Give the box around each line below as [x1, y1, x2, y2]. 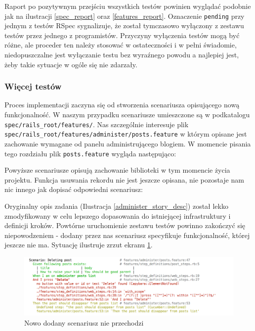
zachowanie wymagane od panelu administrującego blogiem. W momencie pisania [4, 138, 251, 148]
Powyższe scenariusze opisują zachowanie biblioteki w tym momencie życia [4, 165, 230, 175]
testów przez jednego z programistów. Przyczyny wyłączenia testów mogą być [4, 30, 240, 40]
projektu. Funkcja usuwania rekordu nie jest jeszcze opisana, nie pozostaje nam [4, 174, 244, 185]
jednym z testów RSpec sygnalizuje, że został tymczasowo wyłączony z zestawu [4, 20, 244, 31]
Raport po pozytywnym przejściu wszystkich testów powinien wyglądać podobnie [4, 1, 251, 11]
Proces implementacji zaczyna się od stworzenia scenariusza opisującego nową [4, 99, 240, 110]
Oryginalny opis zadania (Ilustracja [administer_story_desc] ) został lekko [4, 200, 228, 211]
